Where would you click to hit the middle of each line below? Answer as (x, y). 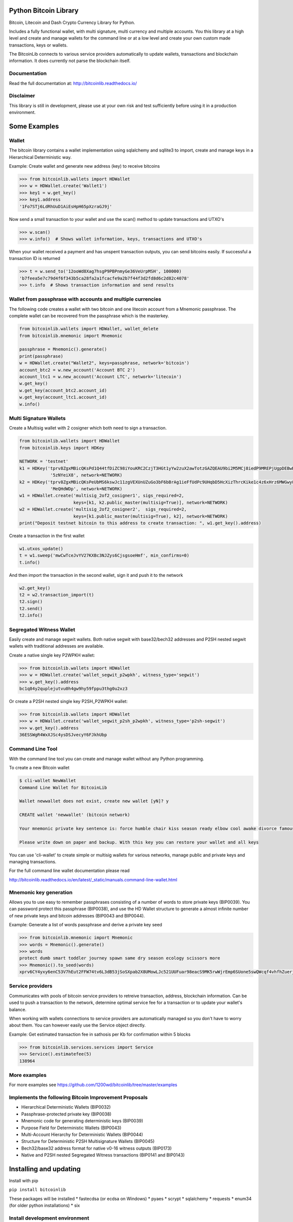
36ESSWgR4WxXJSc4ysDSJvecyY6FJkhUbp (63, 735)
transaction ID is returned (35, 259)
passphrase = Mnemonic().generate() (63, 349)
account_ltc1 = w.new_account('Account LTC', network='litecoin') (100, 377)
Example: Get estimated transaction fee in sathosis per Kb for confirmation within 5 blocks (100, 1034)
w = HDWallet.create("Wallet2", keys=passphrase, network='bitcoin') (104, 363)
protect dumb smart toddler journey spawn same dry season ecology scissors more (120, 958)
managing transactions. (33, 862)
